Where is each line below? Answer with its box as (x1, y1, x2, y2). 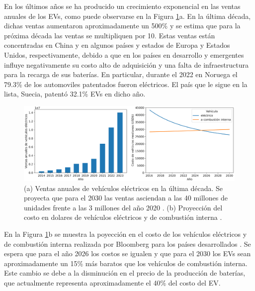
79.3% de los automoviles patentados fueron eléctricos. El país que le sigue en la (4, 79, 248, 89)
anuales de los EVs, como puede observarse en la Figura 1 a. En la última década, (4, 10, 251, 21)
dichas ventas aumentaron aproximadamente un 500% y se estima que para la (4, 20, 241, 31)
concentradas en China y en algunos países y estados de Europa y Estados (4, 40, 230, 50)
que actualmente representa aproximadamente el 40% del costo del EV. (4, 278, 221, 288)
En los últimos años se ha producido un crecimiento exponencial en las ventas (4, 1, 241, 11)
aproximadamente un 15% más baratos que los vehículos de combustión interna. (4, 258, 248, 268)
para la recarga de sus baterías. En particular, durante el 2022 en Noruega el (4, 69, 238, 80)
